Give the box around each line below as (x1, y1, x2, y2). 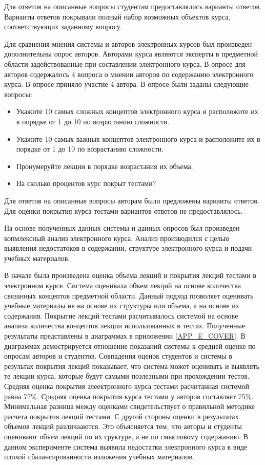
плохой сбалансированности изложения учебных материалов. (4, 451, 195, 462)
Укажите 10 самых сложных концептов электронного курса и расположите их (16, 106, 258, 117)
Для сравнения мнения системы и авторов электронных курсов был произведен (4, 38, 252, 49)
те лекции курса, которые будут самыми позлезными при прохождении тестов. (4, 370, 250, 381)
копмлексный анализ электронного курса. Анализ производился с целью (4, 232, 230, 243)
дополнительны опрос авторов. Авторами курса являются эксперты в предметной (4, 48, 258, 59)
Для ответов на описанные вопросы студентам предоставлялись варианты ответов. (4, 1, 261, 11)
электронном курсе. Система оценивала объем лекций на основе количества (4, 280, 241, 291)
